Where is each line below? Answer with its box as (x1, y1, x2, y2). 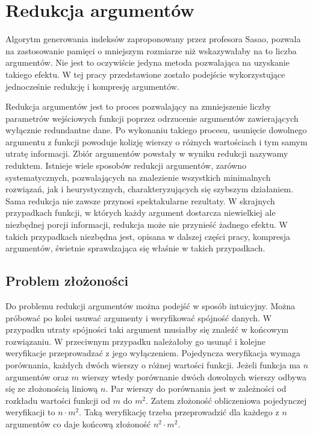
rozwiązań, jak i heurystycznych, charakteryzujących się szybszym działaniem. (5, 183, 294, 195)
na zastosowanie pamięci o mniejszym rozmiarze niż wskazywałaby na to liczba (5, 44, 297, 57)
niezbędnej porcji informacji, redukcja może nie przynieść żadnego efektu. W (5, 218, 288, 231)
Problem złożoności (5, 271, 129, 290)
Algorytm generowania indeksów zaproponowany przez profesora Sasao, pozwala (5, 33, 301, 45)
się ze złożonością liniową (5, 382, 98, 395)
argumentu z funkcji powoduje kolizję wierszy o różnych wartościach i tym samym (5, 135, 308, 148)
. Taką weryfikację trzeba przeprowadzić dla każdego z (79, 406, 279, 418)
